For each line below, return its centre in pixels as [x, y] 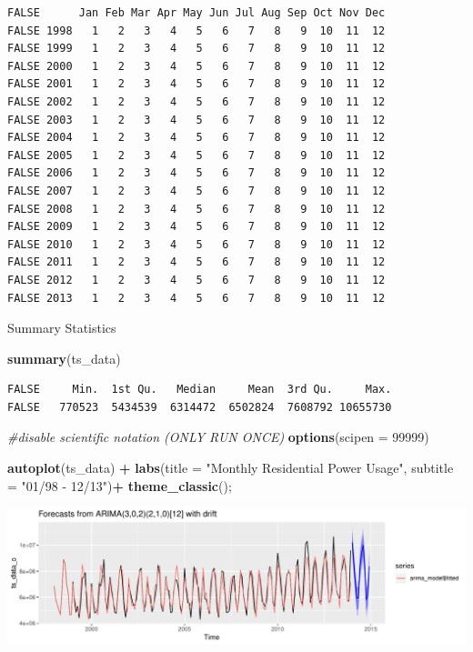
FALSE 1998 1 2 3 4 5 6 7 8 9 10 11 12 [196, 30]
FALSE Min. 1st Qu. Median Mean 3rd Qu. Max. [200, 390]
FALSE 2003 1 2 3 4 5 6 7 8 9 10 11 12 [196, 120]
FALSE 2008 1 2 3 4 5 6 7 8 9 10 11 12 [196, 209]
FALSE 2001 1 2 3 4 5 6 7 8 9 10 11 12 [196, 84]
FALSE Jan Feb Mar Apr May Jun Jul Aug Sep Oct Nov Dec [196, 13]
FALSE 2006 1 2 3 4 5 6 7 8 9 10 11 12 [196, 173]
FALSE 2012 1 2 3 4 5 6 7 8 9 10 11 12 [196, 280]
